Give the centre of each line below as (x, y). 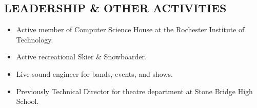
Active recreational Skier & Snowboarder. (81, 57)
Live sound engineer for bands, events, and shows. (94, 73)
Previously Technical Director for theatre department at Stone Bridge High (134, 91)
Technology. (35, 39)
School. (27, 101)
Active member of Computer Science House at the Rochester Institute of (130, 29)
